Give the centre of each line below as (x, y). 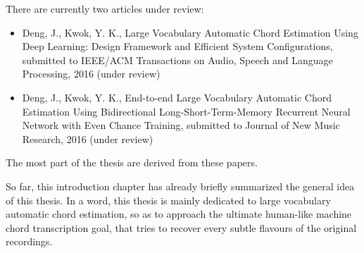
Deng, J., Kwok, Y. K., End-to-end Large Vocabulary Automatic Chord (177, 97)
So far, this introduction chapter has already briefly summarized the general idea (180, 186)
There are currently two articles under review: (105, 8)
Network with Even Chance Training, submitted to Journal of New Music (181, 125)
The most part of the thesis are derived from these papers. (132, 162)
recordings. (29, 241)
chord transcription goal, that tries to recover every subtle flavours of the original (181, 227)
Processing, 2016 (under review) (91, 74)
